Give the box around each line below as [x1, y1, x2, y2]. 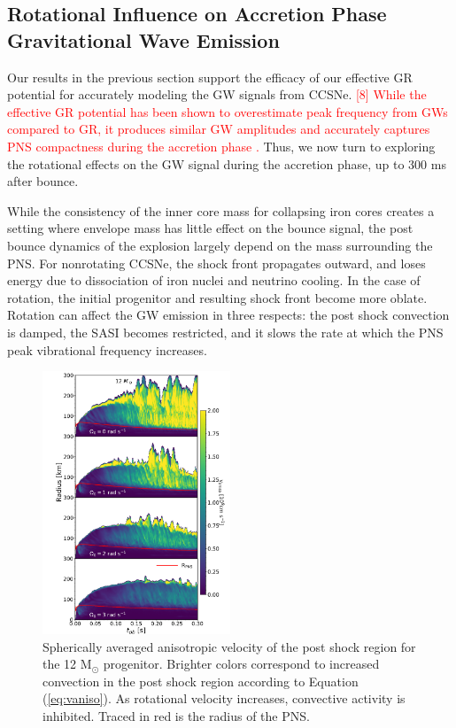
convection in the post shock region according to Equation [43, 671, 359, 690]
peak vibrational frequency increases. [7, 340, 207, 359]
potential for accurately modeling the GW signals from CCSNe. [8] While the [7, 85, 427, 104]
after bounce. [7, 172, 79, 190]
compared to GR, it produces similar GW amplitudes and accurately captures [7, 120, 430, 138]
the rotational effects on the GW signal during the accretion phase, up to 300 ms [7, 154, 446, 173]
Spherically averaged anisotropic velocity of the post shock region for [43, 637, 416, 655]
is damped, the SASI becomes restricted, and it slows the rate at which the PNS [7, 322, 444, 341]
